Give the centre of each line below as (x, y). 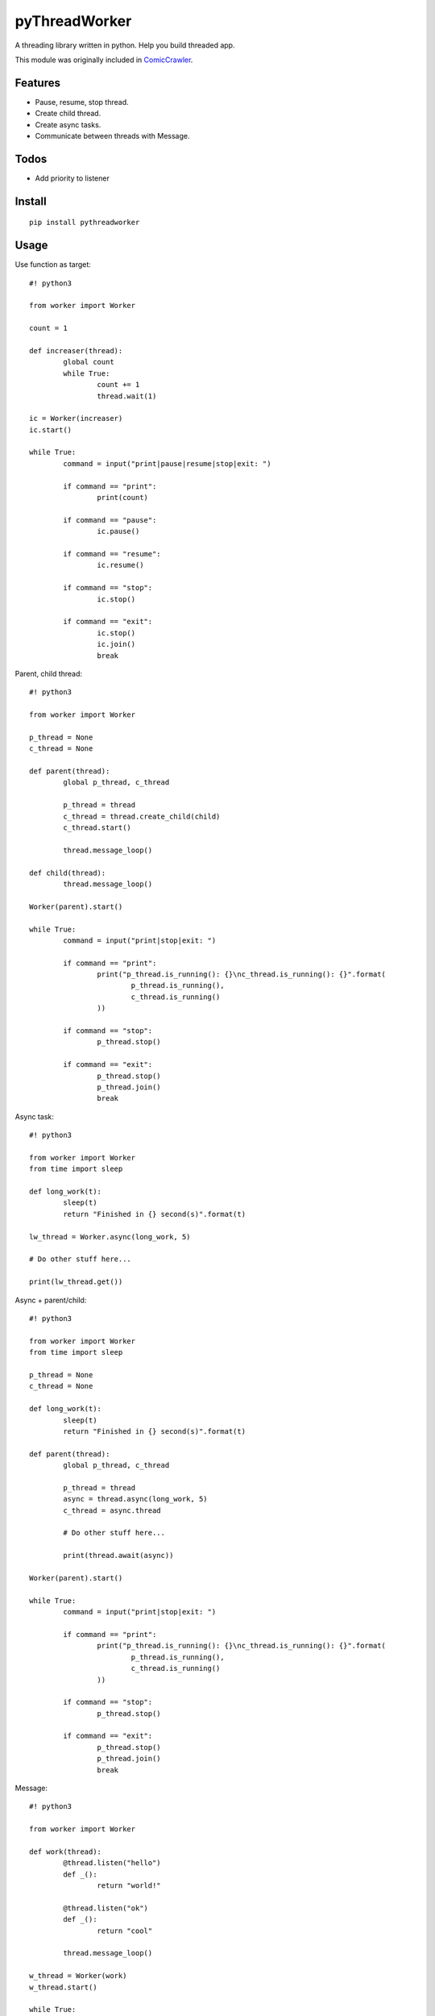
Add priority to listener (72, 178)
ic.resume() (120, 565)
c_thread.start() (97, 827)
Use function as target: (53, 264)
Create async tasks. (68, 124)
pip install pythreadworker (85, 223)
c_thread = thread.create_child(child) (142, 816)
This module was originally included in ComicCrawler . (104, 60)
